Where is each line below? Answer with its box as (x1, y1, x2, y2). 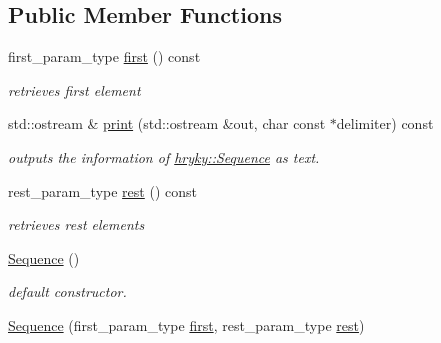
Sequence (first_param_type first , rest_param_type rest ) (8, 314, 365, 335)
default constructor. (8, 281, 127, 302)
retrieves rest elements (8, 214, 145, 235)
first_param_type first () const (8, 46, 201, 67)
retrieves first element (8, 79, 141, 100)
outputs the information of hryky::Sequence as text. (8, 146, 320, 167)
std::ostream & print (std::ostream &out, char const (8, 113, 326, 134)
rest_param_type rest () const (8, 180, 197, 201)
